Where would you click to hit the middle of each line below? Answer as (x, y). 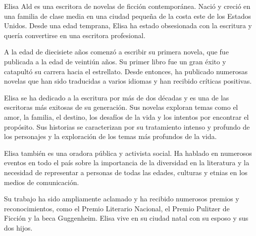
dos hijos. (18, 227)
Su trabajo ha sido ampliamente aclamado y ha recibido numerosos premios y (122, 199)
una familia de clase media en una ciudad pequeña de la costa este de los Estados (128, 16)
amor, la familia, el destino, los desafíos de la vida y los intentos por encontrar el (127, 117)
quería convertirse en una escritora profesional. (75, 35)
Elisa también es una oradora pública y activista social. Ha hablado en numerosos (128, 153)
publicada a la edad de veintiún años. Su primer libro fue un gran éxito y (115, 61)
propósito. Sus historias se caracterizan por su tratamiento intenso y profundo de (127, 126)
